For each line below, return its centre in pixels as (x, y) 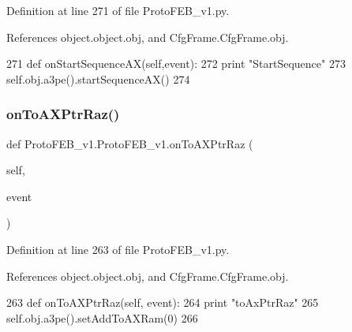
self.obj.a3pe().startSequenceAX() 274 (98, 78)
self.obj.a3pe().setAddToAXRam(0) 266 (102, 317)
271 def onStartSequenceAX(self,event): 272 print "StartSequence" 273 (176, 63)
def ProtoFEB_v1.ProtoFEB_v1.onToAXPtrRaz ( (130, 143)
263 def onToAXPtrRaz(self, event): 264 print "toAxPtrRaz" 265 (163, 302)
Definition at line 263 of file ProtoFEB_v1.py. (118, 249)
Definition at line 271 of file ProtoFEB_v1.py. (118, 10)
